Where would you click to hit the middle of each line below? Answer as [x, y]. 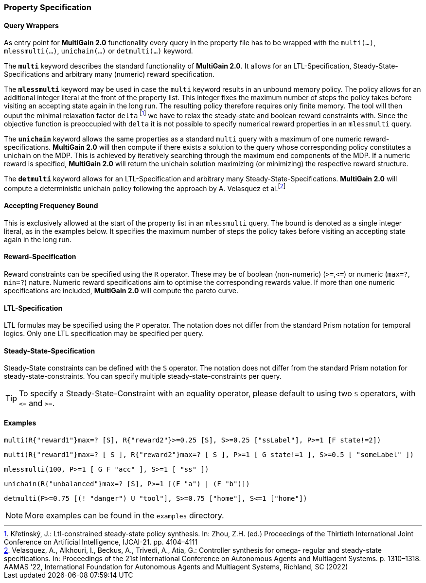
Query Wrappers [31, 25]
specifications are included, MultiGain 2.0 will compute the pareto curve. [121, 290]
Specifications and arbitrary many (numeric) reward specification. [109, 74]
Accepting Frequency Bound [51, 206]
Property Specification [48, 7]
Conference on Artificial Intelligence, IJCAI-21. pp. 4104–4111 [101, 542]
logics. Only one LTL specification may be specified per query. [104, 334]
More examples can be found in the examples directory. [124, 515]
